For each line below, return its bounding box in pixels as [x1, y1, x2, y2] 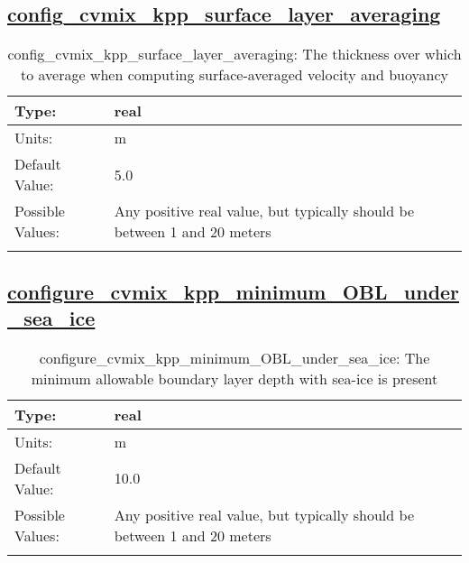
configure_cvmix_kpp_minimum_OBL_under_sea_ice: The [39, 346, 430, 368]
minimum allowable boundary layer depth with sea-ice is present [31, 367, 438, 389]
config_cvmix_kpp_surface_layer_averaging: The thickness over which [7, 43, 462, 65]
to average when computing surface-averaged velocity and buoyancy [21, 64, 448, 86]
